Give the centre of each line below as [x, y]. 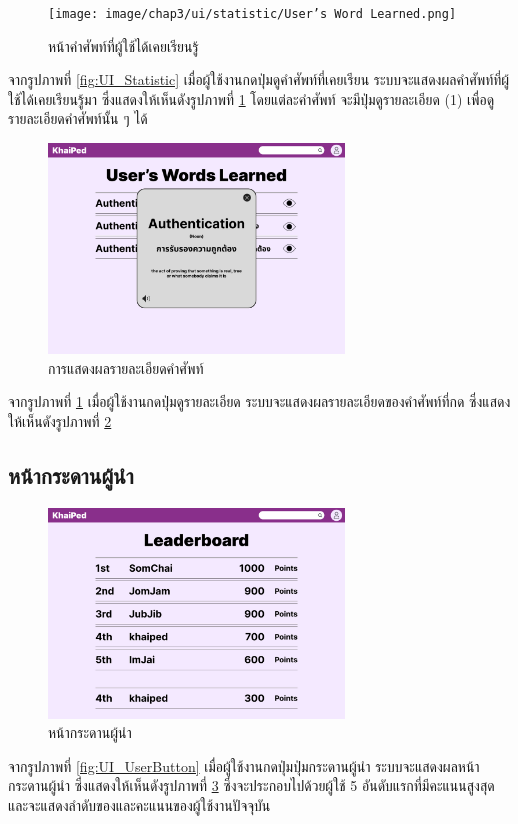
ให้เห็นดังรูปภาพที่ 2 [60, 420]
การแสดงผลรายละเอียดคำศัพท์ [126, 367]
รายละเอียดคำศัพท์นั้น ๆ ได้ [78, 118]
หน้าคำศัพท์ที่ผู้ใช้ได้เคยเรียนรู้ [123, 45]
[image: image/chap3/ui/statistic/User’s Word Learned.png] [252, 14]
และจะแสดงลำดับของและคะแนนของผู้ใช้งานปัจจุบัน [139, 804]
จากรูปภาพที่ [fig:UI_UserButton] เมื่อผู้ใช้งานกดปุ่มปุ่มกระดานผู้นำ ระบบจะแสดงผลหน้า [244, 765]
